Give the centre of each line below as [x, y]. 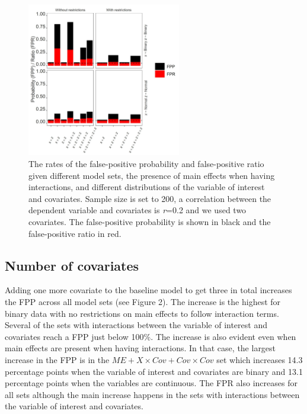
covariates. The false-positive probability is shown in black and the [150, 221]
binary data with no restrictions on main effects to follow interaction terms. [142, 313]
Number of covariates [72, 265]
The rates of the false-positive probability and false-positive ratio [146, 163]
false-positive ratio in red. [75, 233]
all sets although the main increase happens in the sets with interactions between [152, 394]
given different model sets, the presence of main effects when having [152, 175]
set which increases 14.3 [260, 359]
